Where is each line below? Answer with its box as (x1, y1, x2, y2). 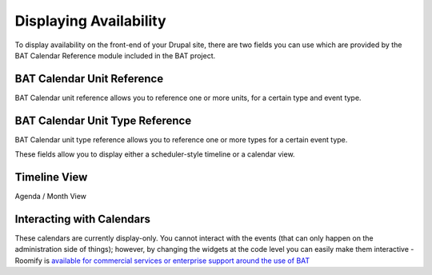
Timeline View (14, 170, 88, 184)
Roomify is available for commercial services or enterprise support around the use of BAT (14, 256, 310, 265)
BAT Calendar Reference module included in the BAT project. (14, 50, 216, 60)
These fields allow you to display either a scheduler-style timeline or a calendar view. (14, 149, 295, 159)
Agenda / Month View (14, 192, 87, 201)
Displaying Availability (14, 12, 167, 30)
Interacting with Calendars (14, 212, 151, 225)
